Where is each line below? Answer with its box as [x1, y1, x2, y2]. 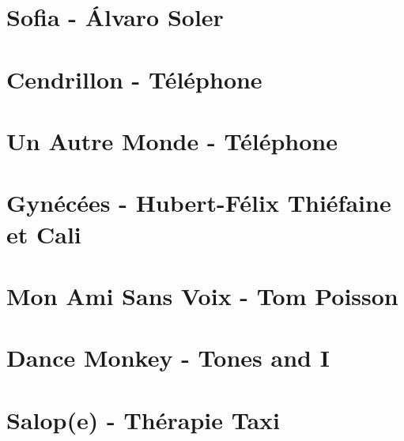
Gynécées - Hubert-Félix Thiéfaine [6, 187, 391, 219]
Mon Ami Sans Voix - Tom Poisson [6, 279, 398, 311]
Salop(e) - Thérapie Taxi [6, 403, 280, 435]
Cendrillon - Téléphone [6, 62, 262, 95]
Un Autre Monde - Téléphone [6, 124, 338, 156]
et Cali [6, 217, 81, 250]
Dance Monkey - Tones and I [6, 341, 330, 374]
